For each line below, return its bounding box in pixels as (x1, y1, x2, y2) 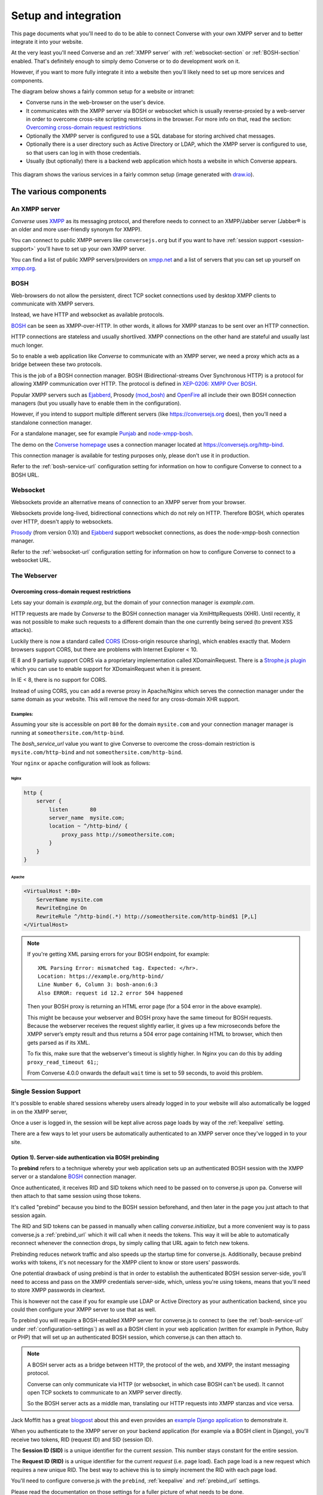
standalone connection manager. (11, 419, 92, 426)
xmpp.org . (11, 264, 37, 271)
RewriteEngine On (36, 905, 87, 911)
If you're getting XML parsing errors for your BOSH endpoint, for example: (27, 951, 210, 958)
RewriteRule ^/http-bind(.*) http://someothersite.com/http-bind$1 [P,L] (36, 913, 257, 920)
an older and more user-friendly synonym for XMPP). (11, 225, 142, 233)
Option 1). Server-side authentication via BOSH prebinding (11, 1154, 160, 1161)
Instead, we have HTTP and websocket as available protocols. (11, 311, 164, 318)
